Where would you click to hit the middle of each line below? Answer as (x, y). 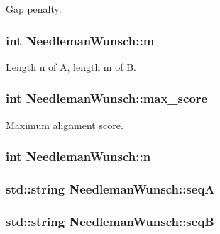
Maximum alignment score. (65, 124)
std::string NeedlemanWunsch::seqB (110, 221)
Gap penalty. (34, 9)
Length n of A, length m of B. (71, 66)
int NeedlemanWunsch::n (78, 156)
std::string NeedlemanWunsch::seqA (110, 188)
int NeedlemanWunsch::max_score (107, 98)
